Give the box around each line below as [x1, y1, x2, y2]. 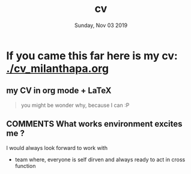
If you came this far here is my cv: [6, 49, 178, 62]
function [14, 162, 36, 169]
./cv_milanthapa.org [6, 62, 109, 75]
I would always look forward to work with [6, 144, 108, 151]
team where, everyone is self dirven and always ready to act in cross [14, 155, 186, 163]
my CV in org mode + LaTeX [6, 86, 112, 96]
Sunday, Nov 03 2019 [74, 22, 128, 29]
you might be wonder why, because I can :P [20, 101, 130, 109]
